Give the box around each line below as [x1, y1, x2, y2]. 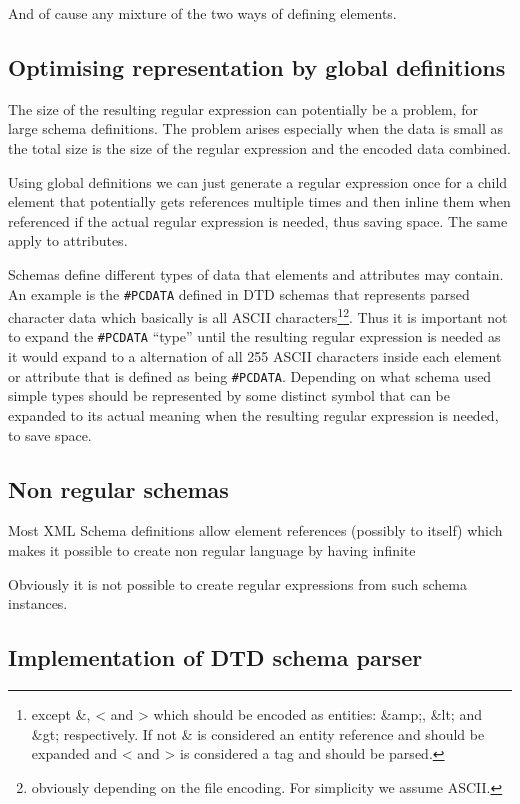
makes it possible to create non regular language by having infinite [8, 539, 416, 560]
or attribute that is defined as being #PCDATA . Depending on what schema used [8, 365, 492, 386]
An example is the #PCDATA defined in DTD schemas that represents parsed [8, 283, 470, 304]
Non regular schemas [8, 473, 229, 504]
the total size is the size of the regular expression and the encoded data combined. [8, 137, 511, 158]
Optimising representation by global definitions [8, 51, 506, 82]
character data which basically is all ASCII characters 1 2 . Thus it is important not [8, 304, 508, 327]
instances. [8, 593, 68, 614]
